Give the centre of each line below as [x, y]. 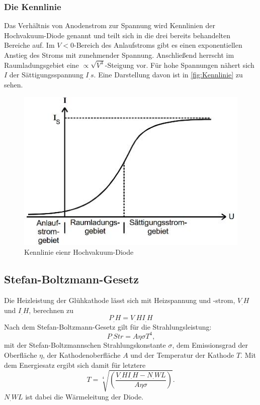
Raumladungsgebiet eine [41, 65]
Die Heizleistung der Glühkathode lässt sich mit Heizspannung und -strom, [120, 300]
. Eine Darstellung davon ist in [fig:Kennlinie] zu [168, 75]
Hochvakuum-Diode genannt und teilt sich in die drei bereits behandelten [117, 35]
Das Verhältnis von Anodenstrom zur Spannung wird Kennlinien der [110, 25]
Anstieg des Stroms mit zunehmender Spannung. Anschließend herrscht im [119, 55]
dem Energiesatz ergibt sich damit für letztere [75, 365]
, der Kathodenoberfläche [82, 355]
